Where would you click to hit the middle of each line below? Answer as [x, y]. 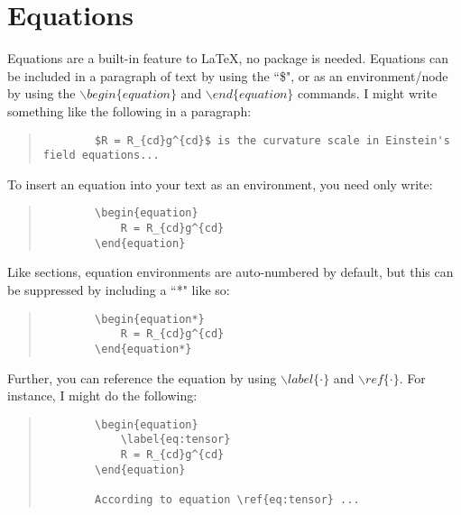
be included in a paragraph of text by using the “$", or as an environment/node [228, 75]
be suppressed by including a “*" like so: [119, 289]
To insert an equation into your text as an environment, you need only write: [220, 184]
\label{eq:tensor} [175, 440]
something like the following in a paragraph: [129, 110]
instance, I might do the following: [102, 395]
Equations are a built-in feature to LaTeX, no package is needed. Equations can [228, 58]
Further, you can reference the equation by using [142, 377]
